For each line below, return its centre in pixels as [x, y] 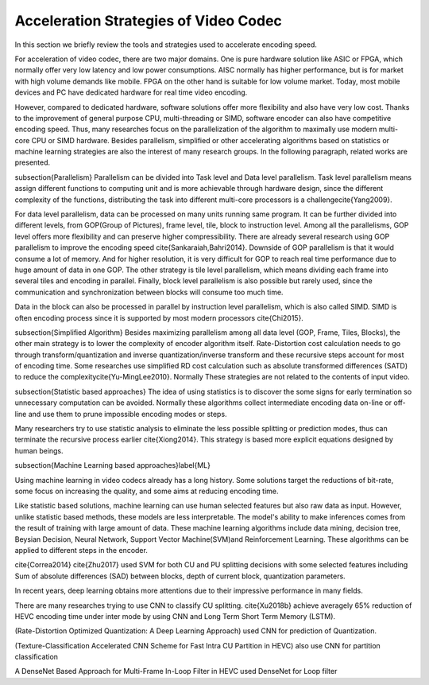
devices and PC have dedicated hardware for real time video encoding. [131, 92]
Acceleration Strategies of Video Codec [148, 21]
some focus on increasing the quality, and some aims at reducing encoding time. [147, 491]
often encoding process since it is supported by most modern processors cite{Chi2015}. [159, 317]
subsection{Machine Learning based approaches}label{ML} [112, 465]
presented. [33, 162]
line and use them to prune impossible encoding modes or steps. [121, 414]
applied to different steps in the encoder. [81, 550]
